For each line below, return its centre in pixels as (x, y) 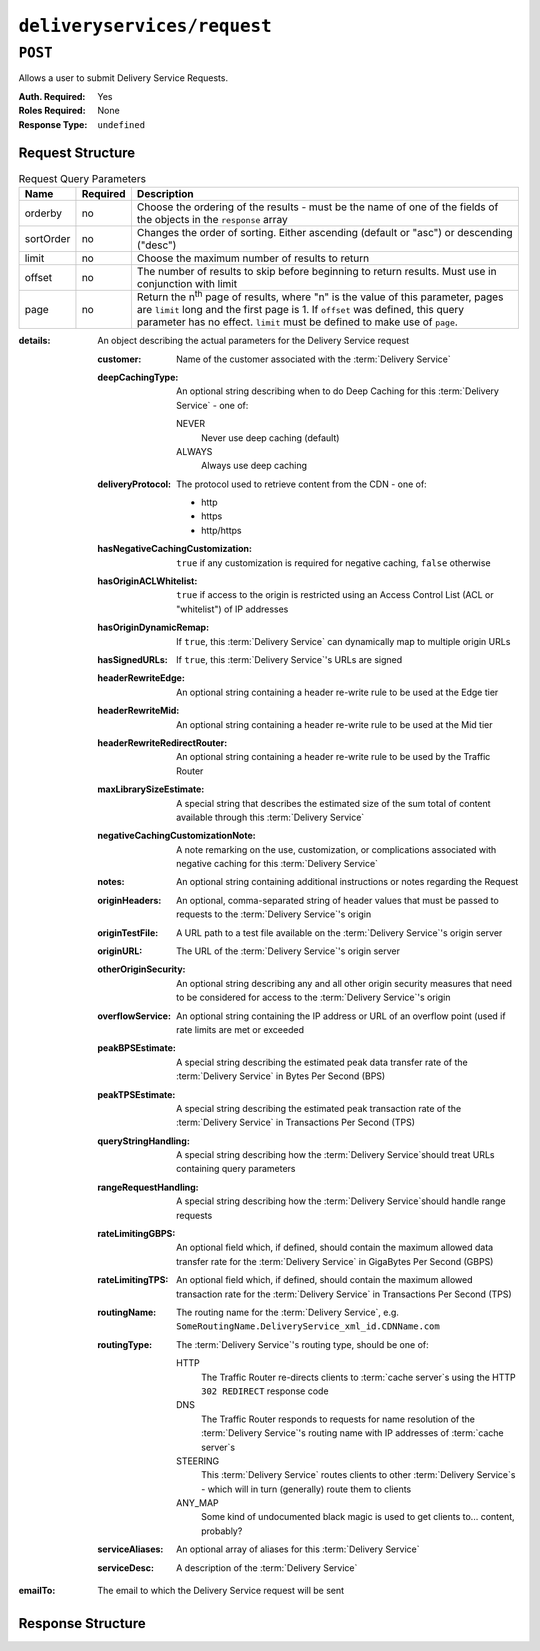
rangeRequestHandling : (148, 1187)
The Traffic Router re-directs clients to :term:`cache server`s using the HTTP (359, 1377)
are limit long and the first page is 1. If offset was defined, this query (300, 310)
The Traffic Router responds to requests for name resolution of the (338, 1419)
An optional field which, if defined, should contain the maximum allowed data (335, 1247)
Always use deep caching (254, 466)
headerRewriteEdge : (141, 678)
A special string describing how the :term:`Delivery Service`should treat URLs (335, 1155)
